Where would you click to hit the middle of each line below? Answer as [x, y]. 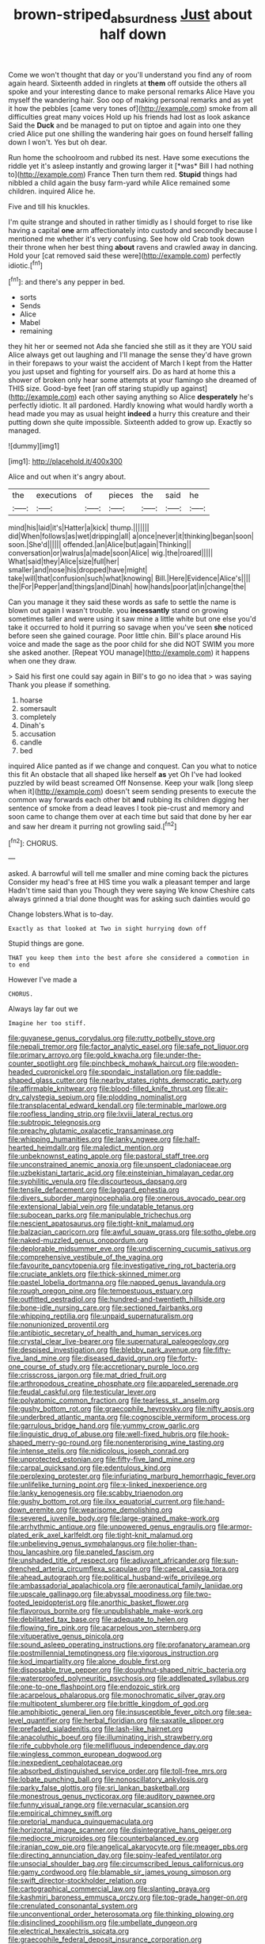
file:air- [216, 1089]
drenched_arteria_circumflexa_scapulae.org [79, 1569]
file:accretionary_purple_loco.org [145, 1367]
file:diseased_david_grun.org [119, 1358]
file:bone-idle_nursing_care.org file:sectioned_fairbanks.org [106, 1308]
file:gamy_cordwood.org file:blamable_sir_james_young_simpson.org [120, 1872]
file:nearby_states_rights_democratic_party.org [166, 1081]
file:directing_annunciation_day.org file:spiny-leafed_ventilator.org [115, 1855]
